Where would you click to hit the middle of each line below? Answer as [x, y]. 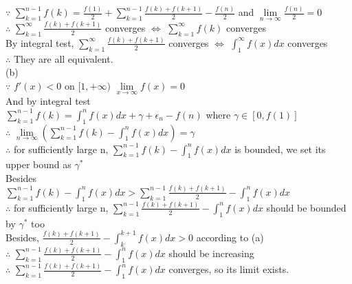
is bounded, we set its [280, 149]
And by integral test [48, 101]
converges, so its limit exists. [229, 269]
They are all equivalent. [63, 58]
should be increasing [211, 253]
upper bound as [38, 164]
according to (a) [230, 237]
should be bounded [306, 207]
